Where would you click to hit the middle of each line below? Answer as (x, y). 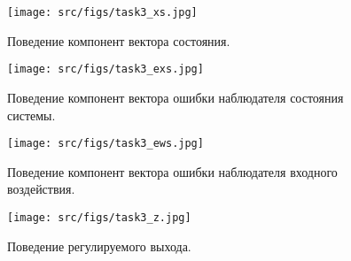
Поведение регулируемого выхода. (99, 246)
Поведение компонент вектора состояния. (119, 40)
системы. (31, 115)
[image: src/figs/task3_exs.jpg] (105, 69)
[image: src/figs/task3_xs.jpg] (102, 12)
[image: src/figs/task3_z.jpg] (99, 217)
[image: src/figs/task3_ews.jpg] (105, 144)
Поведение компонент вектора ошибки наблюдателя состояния (175, 97)
